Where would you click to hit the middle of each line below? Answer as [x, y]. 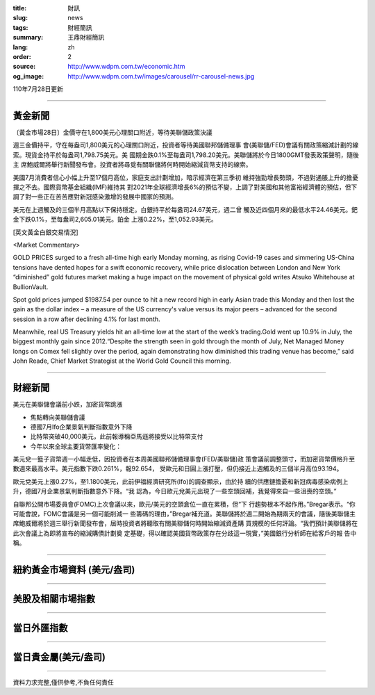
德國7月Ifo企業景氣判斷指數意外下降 [81, 427]
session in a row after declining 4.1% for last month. [86, 319]
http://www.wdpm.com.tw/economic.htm [126, 67]
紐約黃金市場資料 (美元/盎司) [74, 570]
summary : [28, 38]
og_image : [28, 76]
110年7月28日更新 [38, 89]
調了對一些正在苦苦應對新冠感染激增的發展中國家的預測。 [95, 197]
